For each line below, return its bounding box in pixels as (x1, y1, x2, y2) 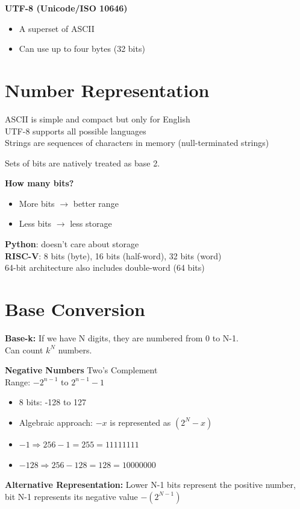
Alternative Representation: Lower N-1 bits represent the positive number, (5, 478, 296, 491)
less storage (70, 217, 112, 230)
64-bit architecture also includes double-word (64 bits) (5, 261, 205, 274)
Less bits (19, 217, 52, 230)
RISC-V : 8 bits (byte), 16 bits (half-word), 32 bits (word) (5, 249, 222, 262)
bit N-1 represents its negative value (5, 490, 138, 502)
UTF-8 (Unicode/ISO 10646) (5, 2, 128, 14)
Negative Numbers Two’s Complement (5, 364, 158, 376)
